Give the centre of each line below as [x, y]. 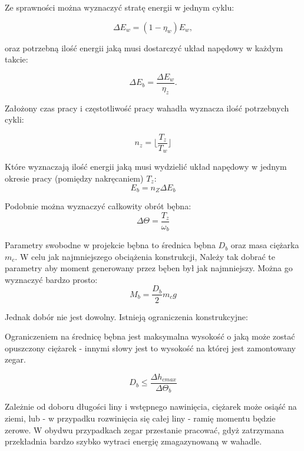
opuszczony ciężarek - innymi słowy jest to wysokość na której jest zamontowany [150, 348]
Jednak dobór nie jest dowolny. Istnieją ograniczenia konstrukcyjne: [126, 316]
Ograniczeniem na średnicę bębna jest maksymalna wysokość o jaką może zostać [150, 336]
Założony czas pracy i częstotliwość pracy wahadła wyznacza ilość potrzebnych [147, 108]
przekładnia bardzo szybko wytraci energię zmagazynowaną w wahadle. [133, 441]
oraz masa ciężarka [265, 245]
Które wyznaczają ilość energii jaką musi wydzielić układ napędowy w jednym [146, 167]
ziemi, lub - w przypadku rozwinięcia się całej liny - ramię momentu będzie [140, 418]
